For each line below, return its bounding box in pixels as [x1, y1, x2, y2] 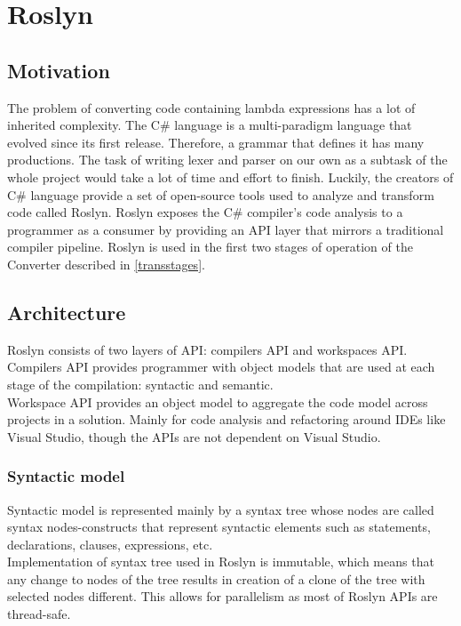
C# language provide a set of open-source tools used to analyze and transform [7, 185, 434, 204]
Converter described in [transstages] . [7, 254, 205, 273]
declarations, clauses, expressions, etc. [7, 534, 213, 553]
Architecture [7, 298, 126, 325]
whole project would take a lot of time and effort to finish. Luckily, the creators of [7, 167, 454, 186]
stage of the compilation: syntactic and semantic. [7, 374, 274, 393]
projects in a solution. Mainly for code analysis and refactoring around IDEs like [7, 410, 446, 429]
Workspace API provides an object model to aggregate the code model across [7, 392, 428, 411]
